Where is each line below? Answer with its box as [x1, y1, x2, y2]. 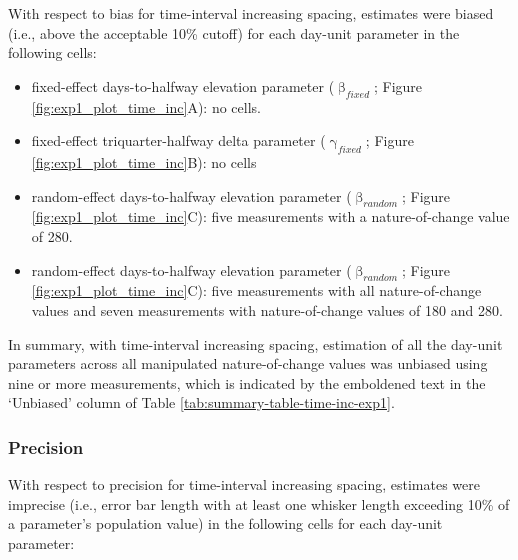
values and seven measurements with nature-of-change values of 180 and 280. [31, 299, 503, 320]
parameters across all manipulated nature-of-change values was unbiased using [8, 353, 488, 374]
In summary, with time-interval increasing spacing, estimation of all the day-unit [8, 333, 503, 354]
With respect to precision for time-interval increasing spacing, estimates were [8, 474, 480, 495]
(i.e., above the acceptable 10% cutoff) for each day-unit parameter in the [8, 22, 460, 43]
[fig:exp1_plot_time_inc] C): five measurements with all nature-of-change [31, 280, 482, 301]
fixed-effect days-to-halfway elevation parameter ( [31, 75, 335, 96]
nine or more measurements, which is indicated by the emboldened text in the [8, 372, 486, 393]
